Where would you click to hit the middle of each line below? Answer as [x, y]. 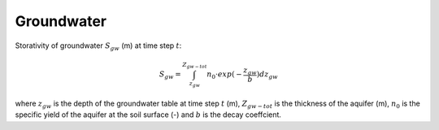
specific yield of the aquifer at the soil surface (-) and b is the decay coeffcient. [148, 115]
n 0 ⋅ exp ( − [225, 75]
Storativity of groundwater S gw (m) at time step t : [98, 46]
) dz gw [267, 75]
